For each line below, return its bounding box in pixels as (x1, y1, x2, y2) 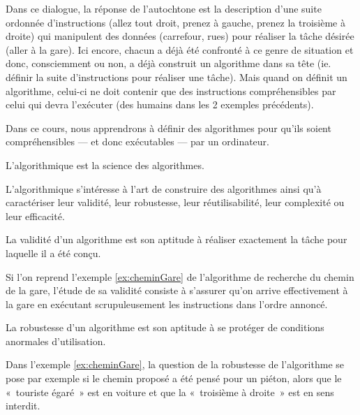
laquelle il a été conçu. (6, 245, 101, 260)
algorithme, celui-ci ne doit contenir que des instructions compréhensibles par (6, 83, 336, 98)
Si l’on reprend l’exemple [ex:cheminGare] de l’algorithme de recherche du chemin (6, 269, 354, 284)
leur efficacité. (6, 208, 65, 223)
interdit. (6, 398, 40, 413)
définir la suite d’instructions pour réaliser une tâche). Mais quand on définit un (6, 69, 347, 84)
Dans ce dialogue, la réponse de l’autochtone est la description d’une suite (6, 1, 322, 15)
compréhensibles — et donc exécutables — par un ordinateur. (6, 134, 269, 149)
